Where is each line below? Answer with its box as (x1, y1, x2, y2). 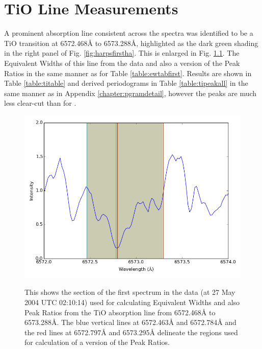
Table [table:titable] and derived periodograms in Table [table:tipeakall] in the (4, 78, 248, 88)
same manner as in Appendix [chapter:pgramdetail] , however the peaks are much (4, 87, 257, 98)
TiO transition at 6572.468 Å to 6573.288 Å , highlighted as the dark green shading (4, 37, 258, 48)
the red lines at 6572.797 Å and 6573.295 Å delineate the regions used (24, 327, 238, 337)
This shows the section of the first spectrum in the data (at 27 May (24, 287, 235, 297)
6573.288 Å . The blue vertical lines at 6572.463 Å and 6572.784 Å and (24, 317, 237, 328)
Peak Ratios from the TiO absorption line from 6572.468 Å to (24, 307, 216, 317)
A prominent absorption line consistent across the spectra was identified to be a (4, 28, 253, 38)
